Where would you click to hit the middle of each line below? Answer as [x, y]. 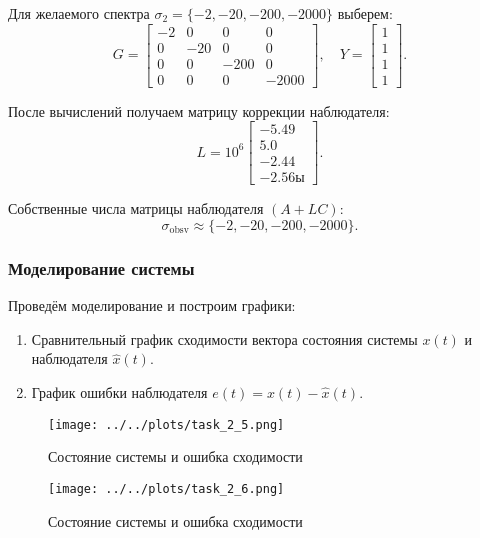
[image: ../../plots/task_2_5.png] [166, 424]
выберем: [365, 13]
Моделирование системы [101, 267]
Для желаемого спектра [79, 13]
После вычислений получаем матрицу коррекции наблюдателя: [199, 110]
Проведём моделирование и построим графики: [152, 305]
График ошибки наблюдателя [119, 392]
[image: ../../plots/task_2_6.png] [166, 488]
